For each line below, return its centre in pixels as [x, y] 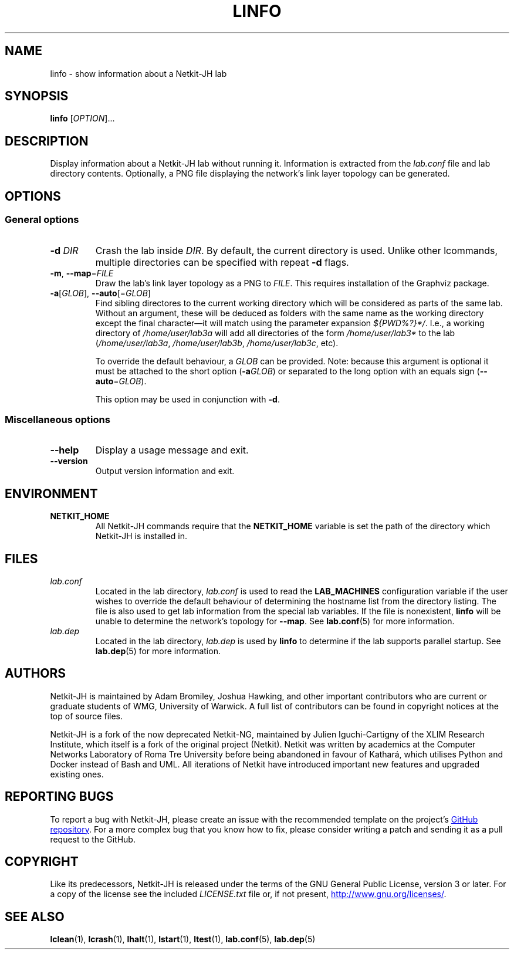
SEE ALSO [35, 916]
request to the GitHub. [93, 839]
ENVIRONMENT [51, 493]
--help [65, 450]
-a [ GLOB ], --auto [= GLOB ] [100, 293]
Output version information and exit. [165, 471]
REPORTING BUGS [59, 797]
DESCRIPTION [47, 141]
